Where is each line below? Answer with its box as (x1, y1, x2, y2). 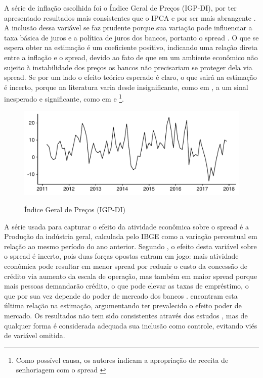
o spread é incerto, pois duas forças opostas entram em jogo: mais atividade (4, 251, 239, 261)
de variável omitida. (4, 330, 65, 341)
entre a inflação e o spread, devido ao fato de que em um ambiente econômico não (4, 52, 258, 62)
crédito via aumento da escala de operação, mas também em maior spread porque (4, 270, 257, 281)
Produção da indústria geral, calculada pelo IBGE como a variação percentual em (4, 231, 257, 242)
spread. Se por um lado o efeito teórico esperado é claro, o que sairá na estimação (4, 72, 257, 82)
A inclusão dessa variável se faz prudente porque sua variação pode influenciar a (4, 22, 252, 33)
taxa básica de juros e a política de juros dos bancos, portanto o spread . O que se (4, 32, 259, 42)
